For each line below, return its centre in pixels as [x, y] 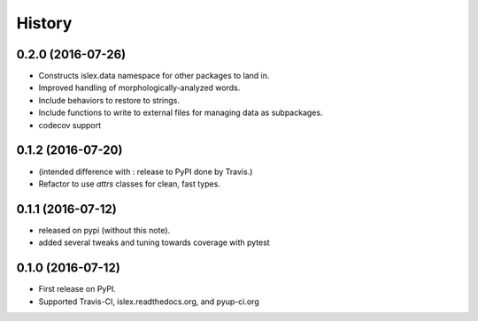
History [44, 23]
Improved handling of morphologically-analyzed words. [139, 88]
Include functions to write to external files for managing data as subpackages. [181, 113]
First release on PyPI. [77, 289]
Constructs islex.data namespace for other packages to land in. [154, 76]
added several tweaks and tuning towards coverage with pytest [154, 242]
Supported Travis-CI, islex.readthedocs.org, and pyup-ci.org [149, 302]
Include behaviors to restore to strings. [109, 100]
